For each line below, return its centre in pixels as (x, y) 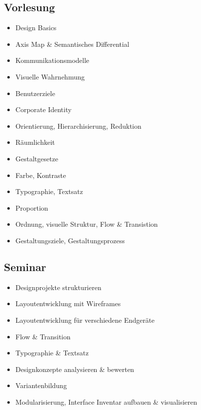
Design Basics (36, 28)
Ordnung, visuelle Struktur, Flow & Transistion (87, 224)
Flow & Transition (43, 336)
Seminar (25, 266)
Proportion (32, 207)
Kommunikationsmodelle (52, 60)
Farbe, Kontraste (41, 175)
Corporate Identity (43, 109)
